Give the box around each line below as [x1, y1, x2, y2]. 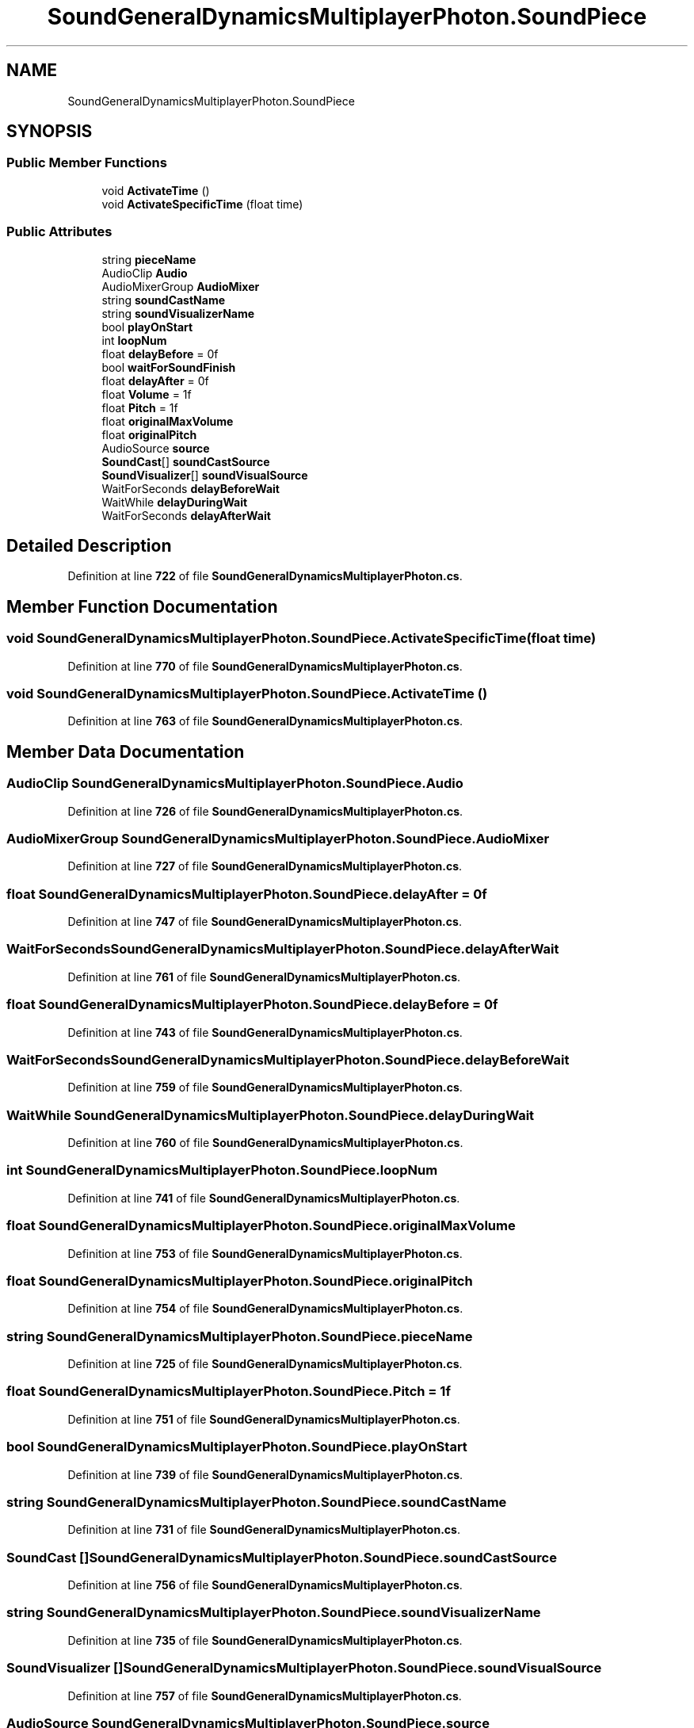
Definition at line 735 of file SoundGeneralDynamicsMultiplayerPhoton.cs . [67, 1633, 463, 1647]
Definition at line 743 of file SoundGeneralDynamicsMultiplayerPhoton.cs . [67, 1025, 463, 1039]
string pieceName [101, 252, 196, 266]
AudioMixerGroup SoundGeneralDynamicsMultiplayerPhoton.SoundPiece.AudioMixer [6, 830, 550, 847]
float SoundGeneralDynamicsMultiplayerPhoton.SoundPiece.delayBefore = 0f [6, 996, 498, 1013]
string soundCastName [101, 292, 226, 307]
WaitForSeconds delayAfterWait [101, 508, 271, 522]
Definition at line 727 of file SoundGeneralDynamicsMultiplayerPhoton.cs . [67, 859, 463, 874]
